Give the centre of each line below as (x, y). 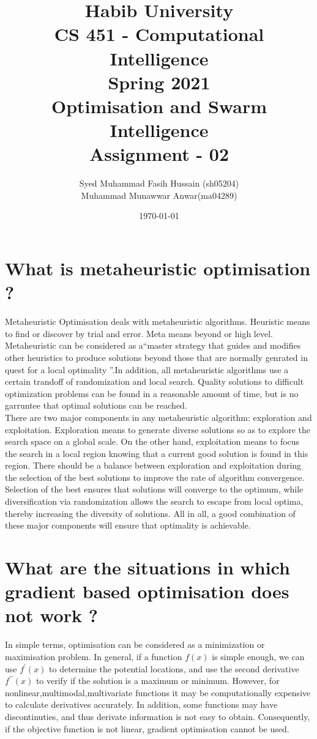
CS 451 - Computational (159, 34)
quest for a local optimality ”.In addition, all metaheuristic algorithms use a (147, 369)
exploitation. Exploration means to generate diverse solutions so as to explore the (158, 429)
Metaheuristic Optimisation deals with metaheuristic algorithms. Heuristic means (158, 321)
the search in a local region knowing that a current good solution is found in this (157, 453)
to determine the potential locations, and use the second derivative (174, 668)
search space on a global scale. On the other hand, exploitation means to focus (152, 441)
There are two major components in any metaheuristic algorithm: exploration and (158, 417)
